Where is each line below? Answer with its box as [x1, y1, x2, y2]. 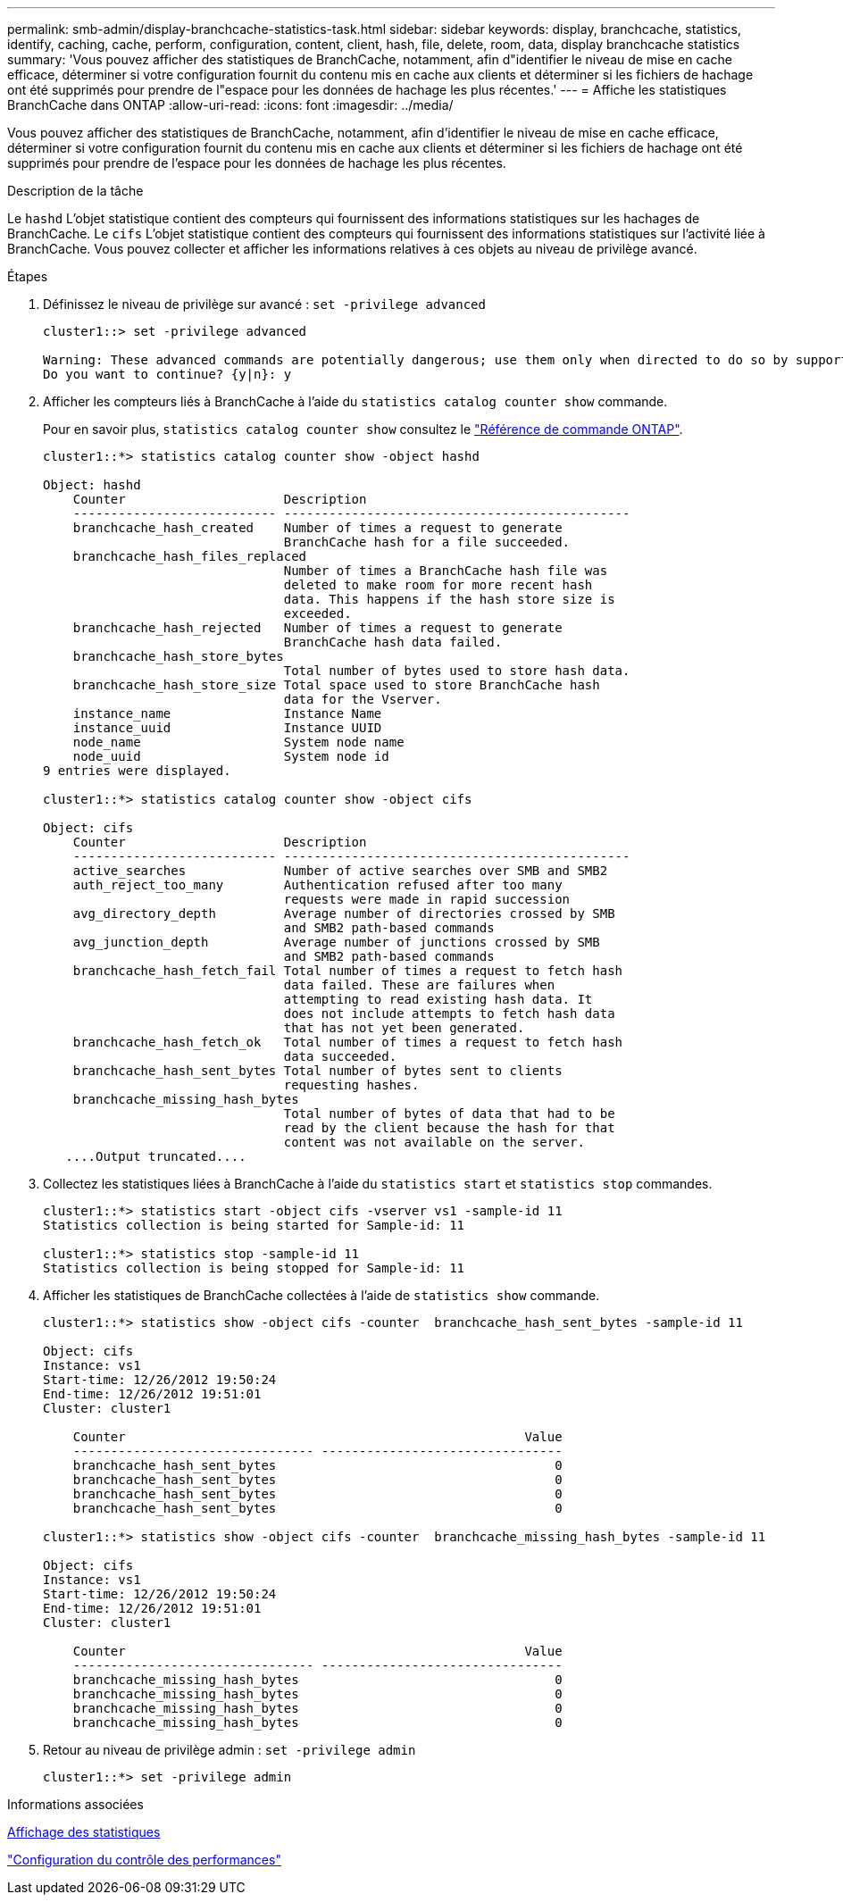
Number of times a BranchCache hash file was [283, 563, 608, 578]
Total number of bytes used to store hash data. [283, 663, 630, 678]
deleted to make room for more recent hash [283, 578, 593, 592]
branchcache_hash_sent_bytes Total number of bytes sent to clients [72, 1064, 563, 1078]
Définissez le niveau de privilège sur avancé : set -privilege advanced [43, 296, 486, 312]
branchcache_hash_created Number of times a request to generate [72, 521, 563, 535]
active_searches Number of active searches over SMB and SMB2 [72, 863, 608, 878]
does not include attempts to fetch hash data [283, 1006, 615, 1021]
